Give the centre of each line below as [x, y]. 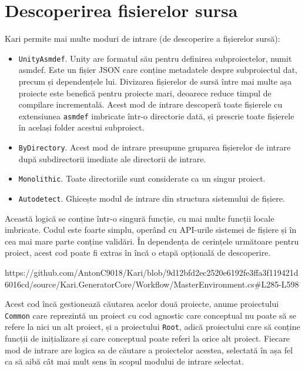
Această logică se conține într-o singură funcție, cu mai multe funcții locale [140, 218]
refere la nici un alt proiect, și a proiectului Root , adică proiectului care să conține [152, 327]
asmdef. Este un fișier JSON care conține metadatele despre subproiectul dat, [158, 70]
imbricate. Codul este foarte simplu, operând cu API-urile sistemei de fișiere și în [151, 230]
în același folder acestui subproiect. [81, 127]
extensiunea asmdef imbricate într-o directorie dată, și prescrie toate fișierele [156, 116]
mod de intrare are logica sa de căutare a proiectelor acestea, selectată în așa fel [149, 350]
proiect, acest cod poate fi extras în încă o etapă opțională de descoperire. [138, 253]
